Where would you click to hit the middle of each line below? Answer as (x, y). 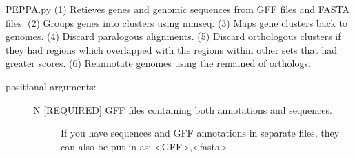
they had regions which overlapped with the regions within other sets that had (172, 49)
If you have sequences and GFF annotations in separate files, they (200, 133)
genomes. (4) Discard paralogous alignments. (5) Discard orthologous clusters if (173, 36)
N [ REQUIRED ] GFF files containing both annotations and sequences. (183, 109)
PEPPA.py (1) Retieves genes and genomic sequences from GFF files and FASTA (178, 9)
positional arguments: (51, 86)
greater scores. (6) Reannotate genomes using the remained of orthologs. (158, 63)
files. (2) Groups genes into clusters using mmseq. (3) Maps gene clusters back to (176, 22)
